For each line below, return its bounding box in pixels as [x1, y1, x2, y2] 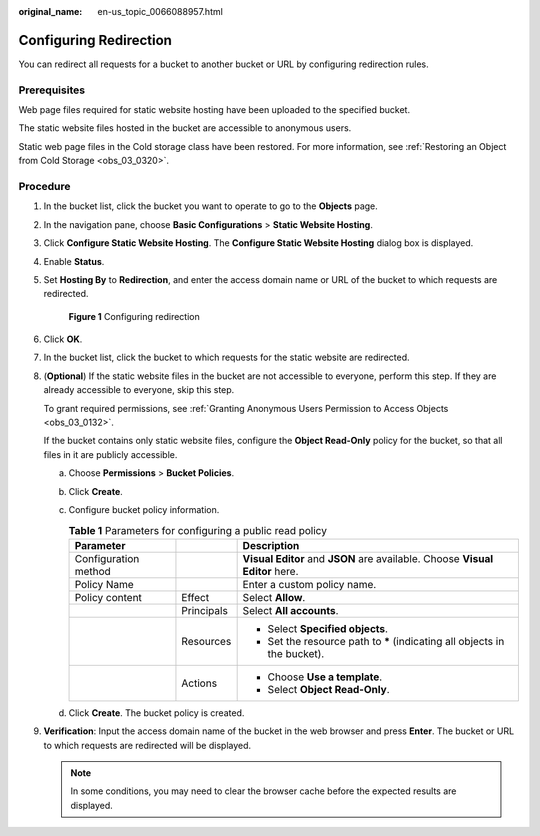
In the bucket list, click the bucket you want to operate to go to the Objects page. [43, 200, 379, 212]
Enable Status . [43, 255, 105, 267]
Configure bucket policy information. [68, 504, 220, 515]
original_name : [18, 6, 83, 17]
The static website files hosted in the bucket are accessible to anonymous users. [18, 122, 352, 134]
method [74, 564, 112, 578]
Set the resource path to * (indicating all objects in [267, 634, 505, 648]
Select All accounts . [242, 603, 339, 617]
